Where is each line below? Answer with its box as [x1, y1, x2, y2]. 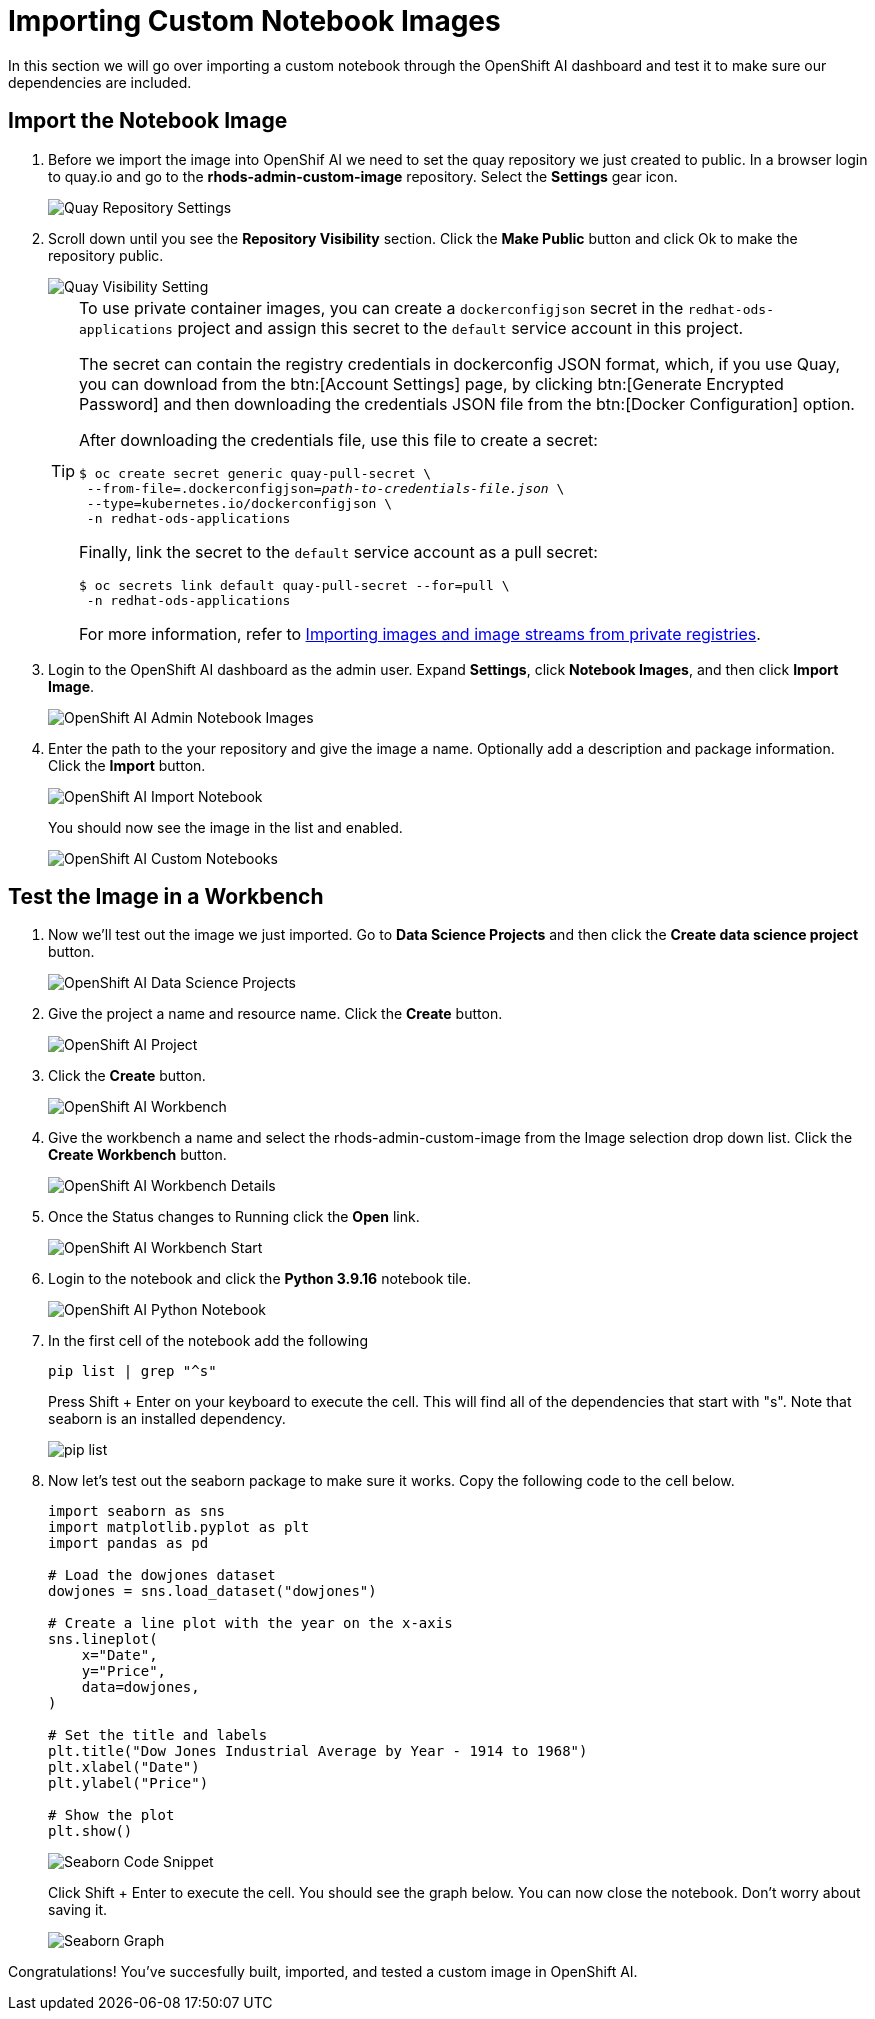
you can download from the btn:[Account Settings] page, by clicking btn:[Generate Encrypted [79, 373, 784, 394]
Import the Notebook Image [8, 108, 288, 134]
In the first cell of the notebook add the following [48, 1332, 368, 1350]
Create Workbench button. [48, 1146, 227, 1164]
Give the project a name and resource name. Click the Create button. [48, 1005, 503, 1023]
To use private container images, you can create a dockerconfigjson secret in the [79, 297, 684, 318]
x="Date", [81, 1647, 158, 1664]
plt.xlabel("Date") [48, 1759, 200, 1776]
